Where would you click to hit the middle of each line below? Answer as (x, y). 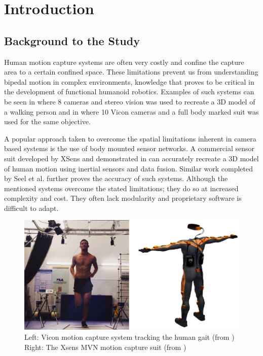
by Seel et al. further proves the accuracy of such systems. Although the (116, 178)
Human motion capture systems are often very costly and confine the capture (124, 62)
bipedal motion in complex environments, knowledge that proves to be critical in (129, 81)
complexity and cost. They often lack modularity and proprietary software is (123, 198)
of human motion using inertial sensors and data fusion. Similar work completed (128, 168)
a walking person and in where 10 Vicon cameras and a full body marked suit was (131, 111)
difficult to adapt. (31, 208)
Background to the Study (72, 40)
